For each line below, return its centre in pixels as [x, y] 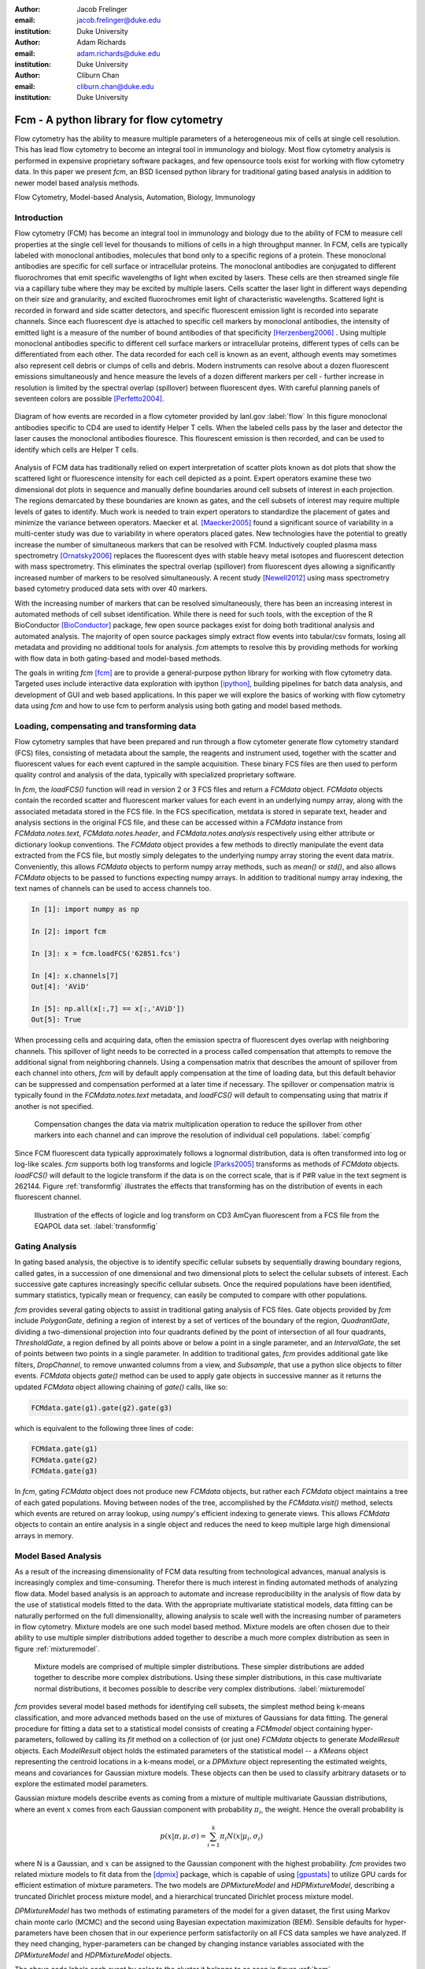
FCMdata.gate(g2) [65, 1460]
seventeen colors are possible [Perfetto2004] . [89, 399]
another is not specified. [54, 1106]
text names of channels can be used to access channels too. [113, 888]
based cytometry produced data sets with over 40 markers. [111, 589]
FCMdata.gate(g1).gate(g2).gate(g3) [102, 1407]
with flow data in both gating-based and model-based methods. [118, 658]
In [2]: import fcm [68, 932]
